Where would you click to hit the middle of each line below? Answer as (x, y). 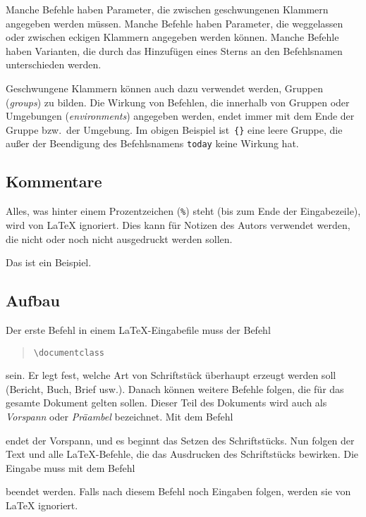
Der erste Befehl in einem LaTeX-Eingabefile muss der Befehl (138, 329)
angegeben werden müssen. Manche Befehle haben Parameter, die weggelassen (175, 23)
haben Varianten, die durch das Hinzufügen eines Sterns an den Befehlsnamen (174, 50)
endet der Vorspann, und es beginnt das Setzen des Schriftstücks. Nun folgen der (180, 440)
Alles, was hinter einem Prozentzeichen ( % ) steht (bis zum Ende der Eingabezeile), (183, 211)
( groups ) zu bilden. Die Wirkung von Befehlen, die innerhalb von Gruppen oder (178, 102)
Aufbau (33, 300)
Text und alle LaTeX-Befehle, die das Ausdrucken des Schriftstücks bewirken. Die (182, 454)
